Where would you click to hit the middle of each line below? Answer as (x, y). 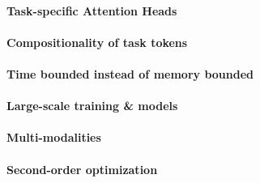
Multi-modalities (54, 137)
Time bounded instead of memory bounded (130, 73)
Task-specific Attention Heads (92, 10)
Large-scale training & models (92, 106)
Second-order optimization (82, 169)
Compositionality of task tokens (97, 42)
